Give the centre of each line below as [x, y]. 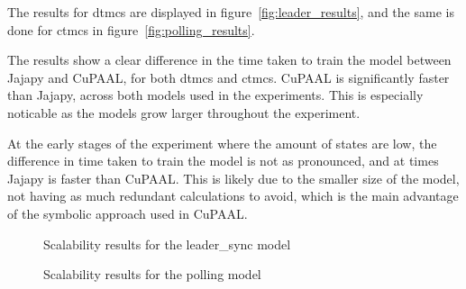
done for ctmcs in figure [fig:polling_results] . [131, 29]
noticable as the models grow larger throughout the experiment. [184, 112]
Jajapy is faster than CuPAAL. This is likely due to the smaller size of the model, [233, 178]
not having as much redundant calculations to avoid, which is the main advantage [233, 196]
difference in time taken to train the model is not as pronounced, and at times [223, 161]
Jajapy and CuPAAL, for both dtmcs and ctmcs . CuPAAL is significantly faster [228, 77]
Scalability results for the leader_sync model [167, 244]
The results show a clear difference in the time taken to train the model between [229, 60]
